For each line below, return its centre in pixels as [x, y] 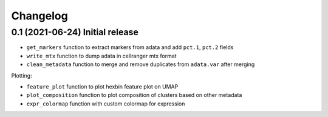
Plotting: [22, 75]
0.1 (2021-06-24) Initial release [75, 32]
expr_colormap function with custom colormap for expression [106, 104]
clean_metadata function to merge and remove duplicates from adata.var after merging [141, 64]
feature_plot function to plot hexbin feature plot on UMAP [102, 86]
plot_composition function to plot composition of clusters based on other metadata [134, 95]
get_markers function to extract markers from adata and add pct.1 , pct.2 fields [130, 47]
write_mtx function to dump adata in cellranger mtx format [101, 56]
